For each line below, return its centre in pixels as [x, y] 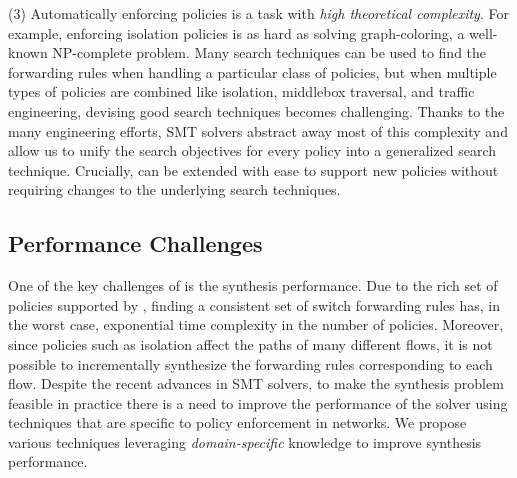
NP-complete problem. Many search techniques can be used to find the [269, 52]
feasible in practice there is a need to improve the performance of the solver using [258, 402]
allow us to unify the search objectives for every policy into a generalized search [252, 150]
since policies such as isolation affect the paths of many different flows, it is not [250, 343]
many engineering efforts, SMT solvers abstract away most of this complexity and [258, 130]
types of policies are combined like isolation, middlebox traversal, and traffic [241, 91]
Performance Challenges [135, 243]
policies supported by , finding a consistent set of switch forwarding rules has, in [254, 304]
